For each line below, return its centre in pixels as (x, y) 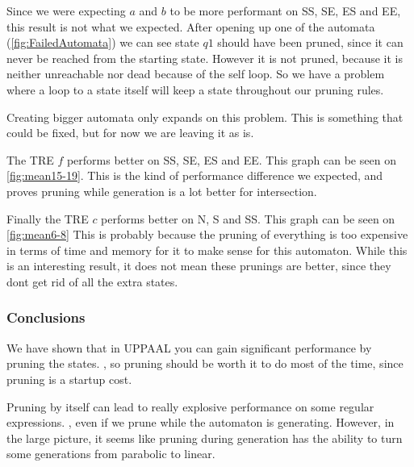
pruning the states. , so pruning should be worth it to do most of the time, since (205, 363)
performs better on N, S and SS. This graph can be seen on (248, 218)
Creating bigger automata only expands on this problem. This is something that (205, 117)
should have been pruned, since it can (310, 42)
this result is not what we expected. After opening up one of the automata (191, 26)
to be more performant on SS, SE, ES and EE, (285, 10)
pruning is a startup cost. (69, 379)
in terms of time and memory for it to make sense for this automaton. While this (207, 250)
